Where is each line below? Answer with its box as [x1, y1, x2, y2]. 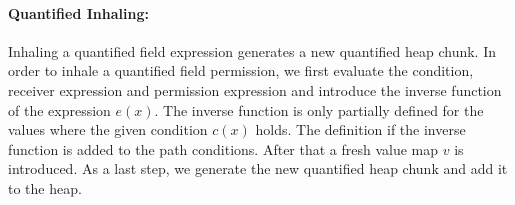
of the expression [8, 99, 111, 120]
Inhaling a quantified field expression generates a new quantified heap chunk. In [8, 40, 497, 61]
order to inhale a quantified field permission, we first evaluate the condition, [8, 60, 474, 81]
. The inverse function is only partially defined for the [154, 99, 484, 120]
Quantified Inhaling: [8, 2, 149, 23]
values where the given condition [8, 119, 208, 140]
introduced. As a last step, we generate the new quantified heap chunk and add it [8, 158, 508, 179]
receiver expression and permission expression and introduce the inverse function [8, 79, 502, 100]
